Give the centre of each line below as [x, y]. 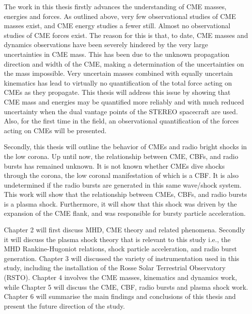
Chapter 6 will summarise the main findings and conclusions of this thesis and [120, 296]
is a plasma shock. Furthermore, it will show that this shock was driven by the [120, 203]
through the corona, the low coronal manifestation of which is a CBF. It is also [121, 175]
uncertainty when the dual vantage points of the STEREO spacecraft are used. [121, 111]
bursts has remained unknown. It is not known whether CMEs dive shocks [114, 166]
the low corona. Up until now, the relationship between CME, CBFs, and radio [121, 156]
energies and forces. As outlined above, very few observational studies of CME [120, 16]
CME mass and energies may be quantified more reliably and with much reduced [124, 101]
